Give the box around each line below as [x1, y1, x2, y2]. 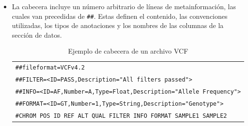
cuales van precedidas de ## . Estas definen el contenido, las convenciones [12, 11, 228, 21]
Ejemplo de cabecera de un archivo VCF [68, 46, 188, 56]
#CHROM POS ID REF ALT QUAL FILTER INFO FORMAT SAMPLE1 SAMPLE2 [15, 112, 227, 119]
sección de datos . [12, 29, 62, 40]
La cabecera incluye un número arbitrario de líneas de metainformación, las [12, 1, 236, 11]
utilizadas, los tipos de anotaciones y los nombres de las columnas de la [12, 20, 224, 30]
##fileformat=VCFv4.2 [15, 64, 85, 71]
